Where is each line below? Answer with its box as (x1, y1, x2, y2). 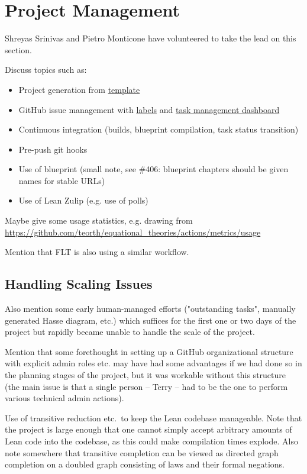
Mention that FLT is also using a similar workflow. (5, 246, 189, 258)
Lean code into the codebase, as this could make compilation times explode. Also (5, 434, 298, 447)
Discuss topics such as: (5, 63, 87, 76)
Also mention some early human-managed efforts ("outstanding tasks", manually (5, 302, 296, 315)
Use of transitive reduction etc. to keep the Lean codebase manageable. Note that (5, 411, 302, 424)
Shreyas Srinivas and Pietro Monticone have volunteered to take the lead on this (5, 32, 296, 44)
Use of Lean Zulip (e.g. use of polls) (18, 194, 148, 207)
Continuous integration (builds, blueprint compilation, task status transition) (18, 123, 299, 136)
